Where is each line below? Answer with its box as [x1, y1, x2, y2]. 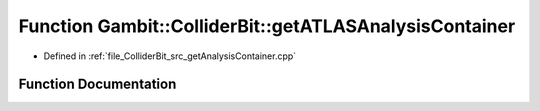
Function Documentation [18, 76, 177, 93]
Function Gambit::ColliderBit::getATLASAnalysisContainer [18, 15, 516, 37]
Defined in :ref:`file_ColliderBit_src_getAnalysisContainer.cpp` [43, 50, 297, 62]
